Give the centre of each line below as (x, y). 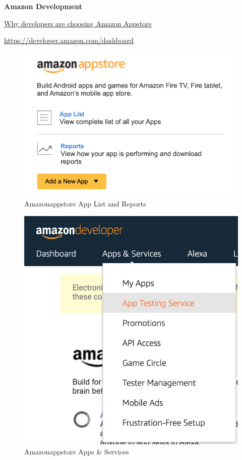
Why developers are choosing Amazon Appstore (78, 23)
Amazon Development (43, 6)
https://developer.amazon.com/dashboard (69, 40)
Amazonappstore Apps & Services (77, 451)
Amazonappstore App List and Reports (85, 204)
